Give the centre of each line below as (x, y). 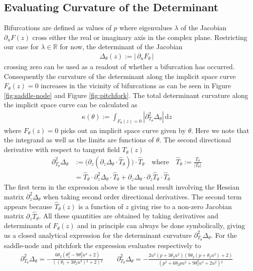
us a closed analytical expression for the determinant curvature (98, 235)
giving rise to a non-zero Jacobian (181, 206)
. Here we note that (220, 130)
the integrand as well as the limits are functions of (79, 140)
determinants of (27, 225)
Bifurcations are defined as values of (58, 28)
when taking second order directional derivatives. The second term (142, 196)
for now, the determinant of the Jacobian (121, 47)
